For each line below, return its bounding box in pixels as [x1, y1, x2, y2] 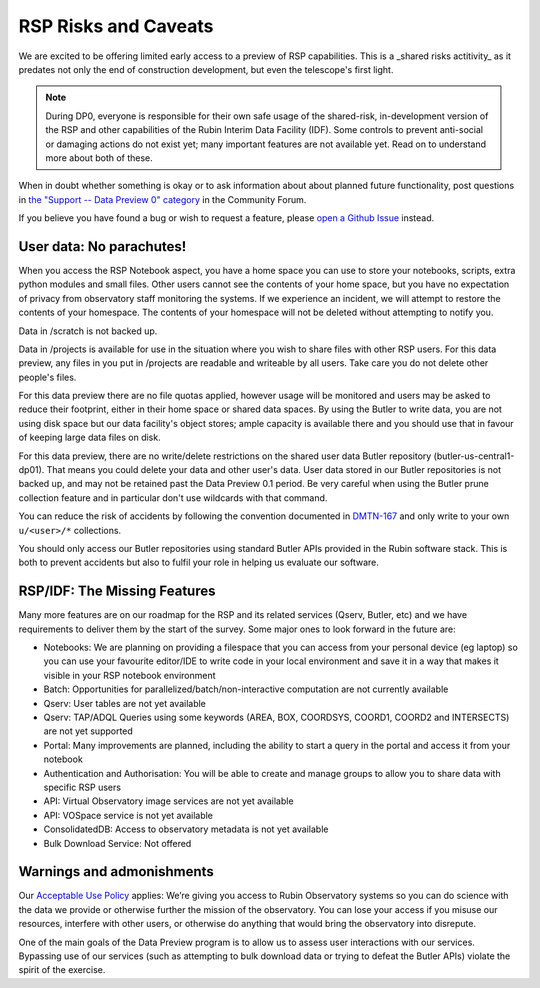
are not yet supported [43, 725, 134, 737]
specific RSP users [43, 781, 122, 793]
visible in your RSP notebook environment [43, 669, 216, 681]
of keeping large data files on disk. [18, 431, 161, 444]
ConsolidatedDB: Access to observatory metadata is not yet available [43, 823, 329, 835]
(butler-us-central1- [433, 450, 515, 462]
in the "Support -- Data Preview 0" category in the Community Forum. [18, 193, 307, 205]
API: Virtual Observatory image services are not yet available [43, 795, 294, 807]
